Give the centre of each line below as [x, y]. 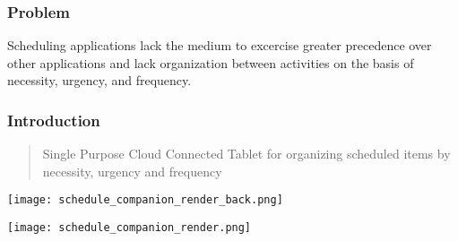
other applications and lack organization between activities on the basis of [211, 62]
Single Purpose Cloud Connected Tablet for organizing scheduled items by [246, 154]
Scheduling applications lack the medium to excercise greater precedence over [220, 45]
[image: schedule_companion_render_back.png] [145, 200]
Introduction [54, 120]
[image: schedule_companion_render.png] [130, 228]
